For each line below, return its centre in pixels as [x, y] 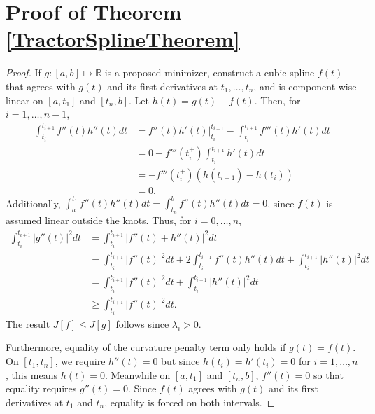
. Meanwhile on [137, 374]
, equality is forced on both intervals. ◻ [190, 402]
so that [328, 374]
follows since [142, 323]
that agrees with [41, 86]
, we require [80, 361]
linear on [24, 100]
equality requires [41, 388]
